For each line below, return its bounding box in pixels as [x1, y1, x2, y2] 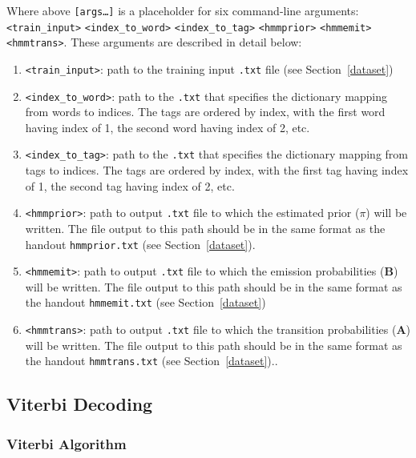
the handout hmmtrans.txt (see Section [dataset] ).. [25, 352, 278, 369]
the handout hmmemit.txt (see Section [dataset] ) [25, 294, 266, 311]
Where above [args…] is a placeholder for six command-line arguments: [6, 2, 359, 18]
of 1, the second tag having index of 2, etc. [25, 177, 235, 194]
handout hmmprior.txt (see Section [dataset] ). [25, 235, 256, 252]
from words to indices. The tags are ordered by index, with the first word [25, 103, 386, 120]
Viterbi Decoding [6, 392, 153, 416]
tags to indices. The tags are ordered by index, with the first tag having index [25, 162, 409, 179]
